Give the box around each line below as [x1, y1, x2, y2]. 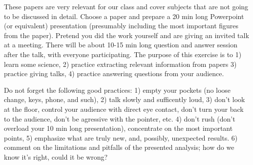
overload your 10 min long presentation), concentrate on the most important [4, 123, 233, 133]
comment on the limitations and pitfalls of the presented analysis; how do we [4, 142, 234, 152]
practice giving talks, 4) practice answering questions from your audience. [4, 68, 224, 79]
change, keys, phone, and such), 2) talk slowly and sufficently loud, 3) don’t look [4, 94, 245, 104]
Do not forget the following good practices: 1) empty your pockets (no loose [4, 84, 231, 95]
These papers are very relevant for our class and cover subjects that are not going [4, 1, 249, 11]
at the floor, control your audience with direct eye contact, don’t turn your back [4, 103, 244, 114]
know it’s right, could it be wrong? [4, 151, 108, 162]
